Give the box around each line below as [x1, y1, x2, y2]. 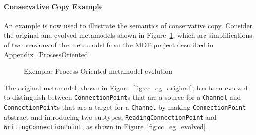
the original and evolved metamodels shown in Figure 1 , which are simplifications [4, 30, 252, 40]
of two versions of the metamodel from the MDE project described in [4, 39, 214, 49]
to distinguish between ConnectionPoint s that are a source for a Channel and [4, 92, 241, 102]
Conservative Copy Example [4, 1, 103, 11]
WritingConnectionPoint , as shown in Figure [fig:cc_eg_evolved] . [4, 121, 207, 132]
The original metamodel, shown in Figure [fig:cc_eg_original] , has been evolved [4, 82, 248, 92]
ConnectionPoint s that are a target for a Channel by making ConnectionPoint [4, 102, 246, 112]
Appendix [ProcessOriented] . [4, 49, 92, 59]
